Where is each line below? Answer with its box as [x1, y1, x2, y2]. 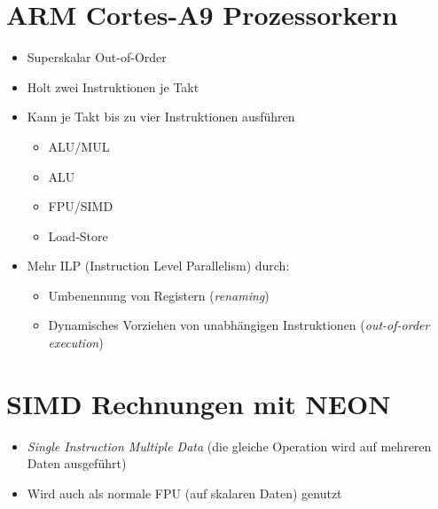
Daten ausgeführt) [27, 454, 127, 473]
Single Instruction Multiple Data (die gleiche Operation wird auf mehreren [27, 436, 432, 455]
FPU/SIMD [48, 197, 113, 215]
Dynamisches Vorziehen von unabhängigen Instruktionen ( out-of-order [48, 316, 430, 334]
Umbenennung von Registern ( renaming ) [48, 286, 270, 304]
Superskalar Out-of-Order [27, 48, 167, 67]
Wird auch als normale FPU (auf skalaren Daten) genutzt [27, 483, 342, 502]
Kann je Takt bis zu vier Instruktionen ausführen [27, 107, 295, 126]
